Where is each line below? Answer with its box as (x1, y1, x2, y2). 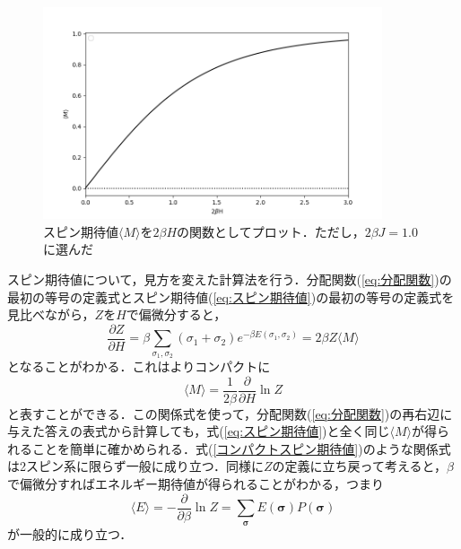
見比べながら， (7, 305, 95, 324)
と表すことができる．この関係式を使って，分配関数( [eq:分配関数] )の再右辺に (7, 404, 453, 423)
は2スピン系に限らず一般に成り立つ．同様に (7, 457, 265, 475)
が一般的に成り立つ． (7, 524, 133, 543)
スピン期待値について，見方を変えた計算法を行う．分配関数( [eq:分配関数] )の (7, 269, 452, 288)
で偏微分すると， (126, 305, 227, 324)
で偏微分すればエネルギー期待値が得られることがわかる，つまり (7, 475, 384, 493)
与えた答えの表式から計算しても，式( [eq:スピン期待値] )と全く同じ (7, 422, 390, 440)
